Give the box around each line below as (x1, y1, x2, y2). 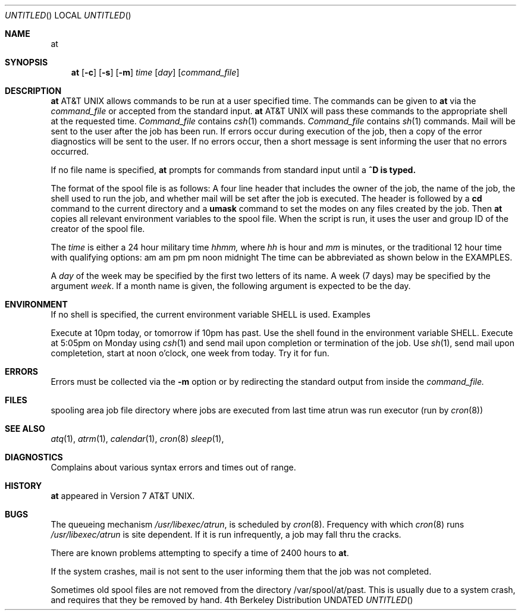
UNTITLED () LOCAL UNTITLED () (5, 10, 131, 20)
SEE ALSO (5, 423, 45, 434)
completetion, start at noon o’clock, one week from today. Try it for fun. (51, 348, 329, 358)
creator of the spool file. (51, 224, 145, 234)
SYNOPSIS (5, 57, 48, 67)
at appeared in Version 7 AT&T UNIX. (51, 491, 195, 501)
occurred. (51, 146, 89, 156)
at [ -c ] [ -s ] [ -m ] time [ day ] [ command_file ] (71, 67, 240, 77)
